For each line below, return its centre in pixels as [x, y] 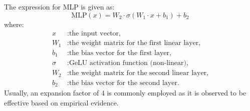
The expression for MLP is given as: [59, 6]
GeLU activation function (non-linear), [129, 63]
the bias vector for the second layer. [124, 83]
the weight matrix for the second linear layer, [139, 73]
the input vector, [95, 34]
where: [14, 24]
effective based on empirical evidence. [61, 102]
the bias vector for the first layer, [120, 53]
